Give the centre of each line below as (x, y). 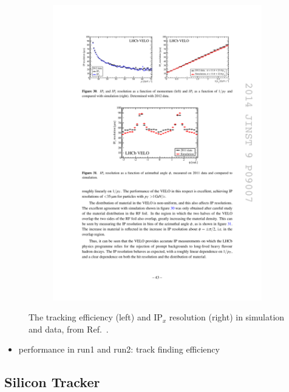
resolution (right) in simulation (227, 317)
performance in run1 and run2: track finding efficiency (119, 349)
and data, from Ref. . (69, 329)
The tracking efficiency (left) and (90, 317)
